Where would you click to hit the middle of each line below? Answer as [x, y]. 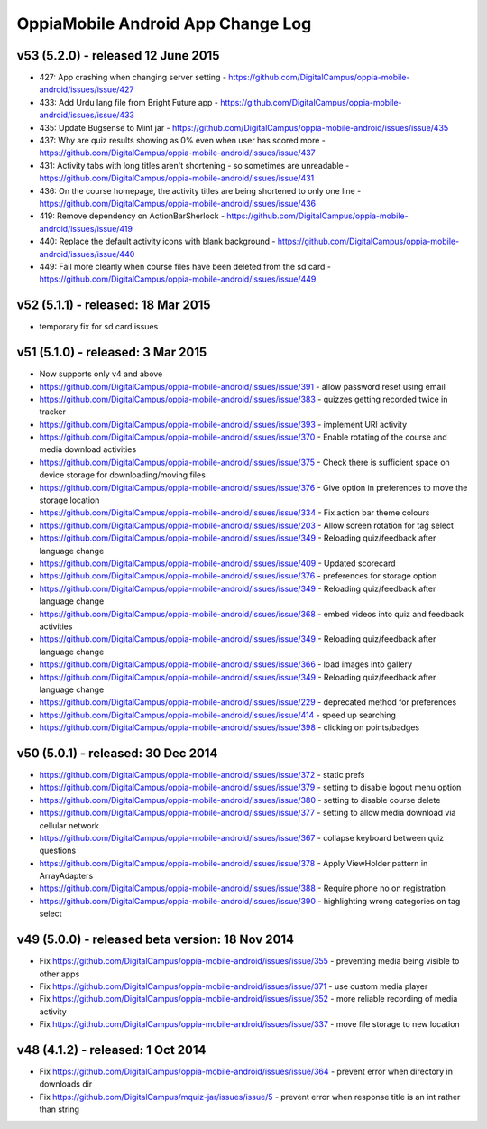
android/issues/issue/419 [86, 228]
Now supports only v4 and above [101, 374]
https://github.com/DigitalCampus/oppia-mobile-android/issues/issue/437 [177, 153]
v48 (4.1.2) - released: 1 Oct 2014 [111, 1050]
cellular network [69, 825]
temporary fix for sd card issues [99, 327]
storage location [69, 500]
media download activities [88, 449]
